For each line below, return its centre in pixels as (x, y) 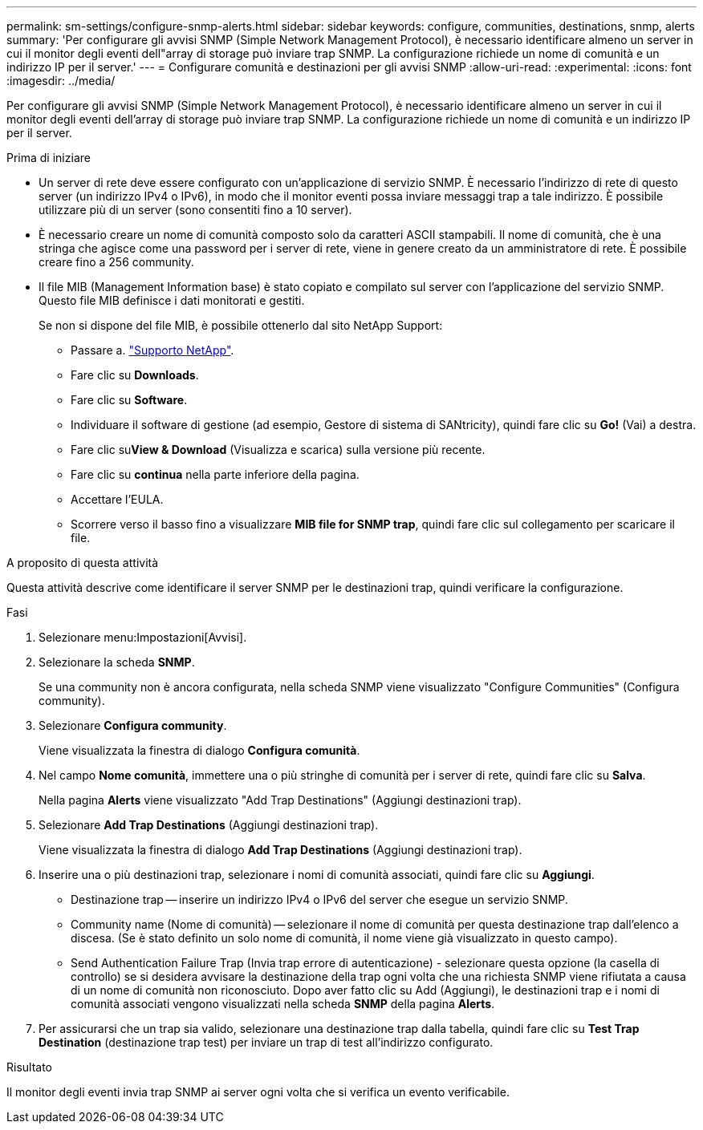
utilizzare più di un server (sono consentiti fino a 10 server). (195, 210)
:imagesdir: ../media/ (61, 81)
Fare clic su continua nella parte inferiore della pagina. (215, 474)
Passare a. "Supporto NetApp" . (152, 350)
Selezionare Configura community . (133, 725)
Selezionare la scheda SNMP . (117, 662)
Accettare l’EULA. (117, 499)
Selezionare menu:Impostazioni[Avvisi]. (143, 637)
